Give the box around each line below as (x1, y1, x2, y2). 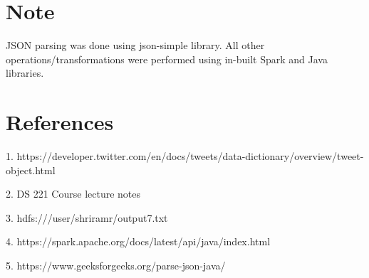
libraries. (6, 65, 44, 80)
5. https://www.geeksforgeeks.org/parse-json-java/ (6, 258, 226, 272)
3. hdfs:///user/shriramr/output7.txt (6, 210, 168, 225)
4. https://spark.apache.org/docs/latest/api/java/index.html (6, 234, 271, 249)
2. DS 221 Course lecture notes (6, 186, 141, 201)
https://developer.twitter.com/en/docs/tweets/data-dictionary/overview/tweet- (16, 149, 364, 164)
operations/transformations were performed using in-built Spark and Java (6, 51, 328, 66)
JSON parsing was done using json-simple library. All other (6, 38, 265, 53)
